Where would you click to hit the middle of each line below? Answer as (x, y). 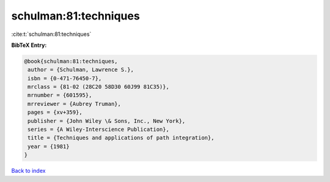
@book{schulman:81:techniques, (71, 61)
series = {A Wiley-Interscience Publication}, (98, 130)
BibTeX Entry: (29, 45)
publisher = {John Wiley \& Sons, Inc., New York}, (107, 121)
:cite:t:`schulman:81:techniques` (51, 34)
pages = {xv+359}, (55, 112)
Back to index (28, 171)
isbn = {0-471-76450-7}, (65, 78)
